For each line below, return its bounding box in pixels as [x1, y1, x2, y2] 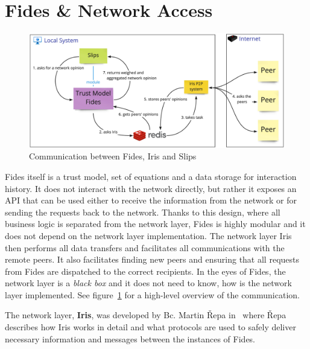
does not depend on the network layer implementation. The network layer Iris [5, 229, 292, 242]
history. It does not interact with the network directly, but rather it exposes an [5, 182, 297, 194]
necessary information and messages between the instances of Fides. [5, 332, 256, 345]
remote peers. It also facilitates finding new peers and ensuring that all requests [5, 253, 299, 266]
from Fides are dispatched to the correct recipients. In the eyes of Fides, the [5, 264, 286, 277]
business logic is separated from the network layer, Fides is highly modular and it [5, 217, 306, 230]
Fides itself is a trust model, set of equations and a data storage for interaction [5, 170, 297, 182]
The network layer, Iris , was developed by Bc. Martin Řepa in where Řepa [5, 309, 286, 321]
